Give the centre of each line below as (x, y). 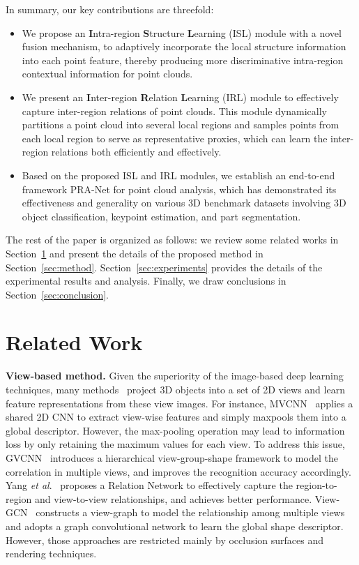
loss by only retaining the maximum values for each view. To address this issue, (175, 444)
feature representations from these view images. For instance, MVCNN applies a (179, 403)
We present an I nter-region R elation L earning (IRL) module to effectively (180, 97)
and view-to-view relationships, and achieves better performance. (174, 498)
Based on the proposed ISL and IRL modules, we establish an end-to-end (178, 175)
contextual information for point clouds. (107, 74)
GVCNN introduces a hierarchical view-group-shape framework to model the (172, 457)
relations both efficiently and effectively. (136, 152)
